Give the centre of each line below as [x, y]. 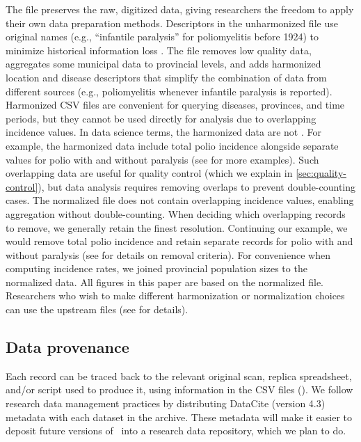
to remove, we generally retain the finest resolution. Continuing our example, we [177, 227]
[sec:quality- [321, 173]
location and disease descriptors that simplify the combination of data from [166, 77]
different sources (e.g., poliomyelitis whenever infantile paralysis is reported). [169, 91]
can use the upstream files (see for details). [97, 309]
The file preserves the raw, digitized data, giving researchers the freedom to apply [180, 9]
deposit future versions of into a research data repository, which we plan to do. [176, 431]
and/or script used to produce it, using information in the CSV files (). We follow [179, 389]
